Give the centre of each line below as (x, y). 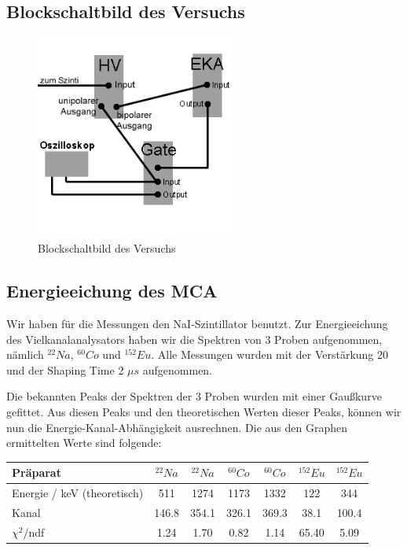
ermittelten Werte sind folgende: (84, 443)
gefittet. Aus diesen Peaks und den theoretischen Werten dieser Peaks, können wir (204, 411)
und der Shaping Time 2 (65, 369)
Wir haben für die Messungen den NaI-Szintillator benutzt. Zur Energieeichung (197, 323)
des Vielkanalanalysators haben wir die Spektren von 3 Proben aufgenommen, (194, 339)
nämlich (25, 354)
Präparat (37, 472)
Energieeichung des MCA (112, 291)
